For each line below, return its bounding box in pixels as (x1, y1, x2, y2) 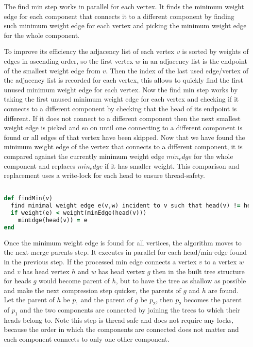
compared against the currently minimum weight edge (4, 151, 165, 161)
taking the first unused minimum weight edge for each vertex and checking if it (4, 94, 239, 104)
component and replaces (4, 160, 76, 171)
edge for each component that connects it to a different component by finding (4, 11, 235, 21)
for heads (4, 276, 31, 286)
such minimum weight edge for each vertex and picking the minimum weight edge (4, 20, 247, 31)
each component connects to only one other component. (4, 334, 169, 344)
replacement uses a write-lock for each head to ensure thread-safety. (4, 170, 205, 180)
